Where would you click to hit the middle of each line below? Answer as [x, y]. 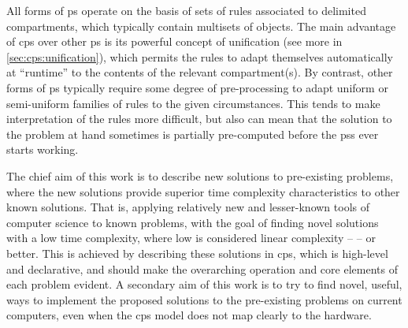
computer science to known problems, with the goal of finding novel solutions [193, 222]
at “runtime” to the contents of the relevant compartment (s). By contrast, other [200, 72]
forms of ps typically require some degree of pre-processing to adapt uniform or [197, 87]
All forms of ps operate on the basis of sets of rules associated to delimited [186, 10]
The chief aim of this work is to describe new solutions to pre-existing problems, [200, 175]
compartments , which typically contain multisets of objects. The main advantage [201, 26]
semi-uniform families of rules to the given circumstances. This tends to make [193, 103]
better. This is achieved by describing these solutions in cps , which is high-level [197, 253]
